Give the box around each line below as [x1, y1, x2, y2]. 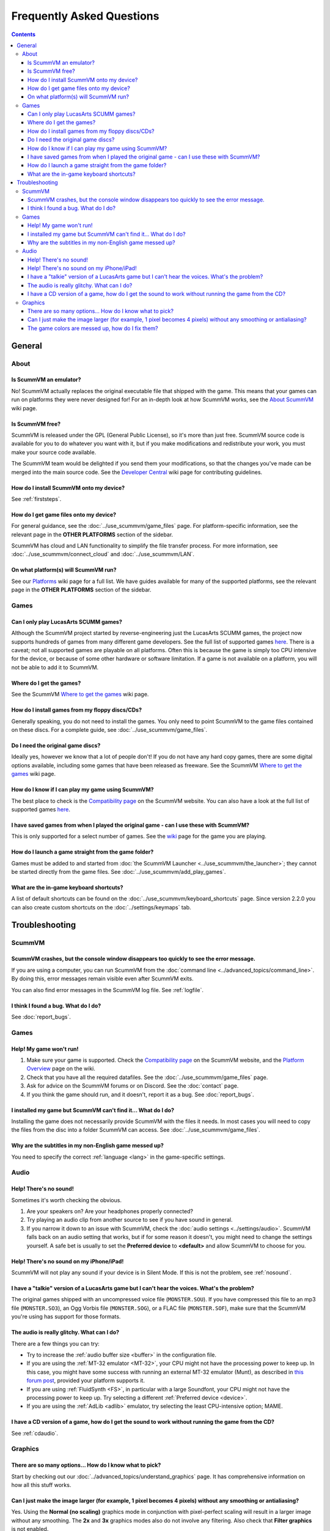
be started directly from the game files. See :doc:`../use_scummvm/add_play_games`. [11, 868, 226, 876]
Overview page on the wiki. [26, 1065, 96, 1072]
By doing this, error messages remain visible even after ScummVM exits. [11, 975, 194, 982]
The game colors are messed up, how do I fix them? [28, 325, 158, 332]
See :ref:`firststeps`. [11, 495, 62, 502]
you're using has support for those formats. [11, 1313, 121, 1320]
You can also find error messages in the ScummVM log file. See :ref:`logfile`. [11, 986, 204, 993]
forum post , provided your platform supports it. [26, 1377, 145, 1384]
